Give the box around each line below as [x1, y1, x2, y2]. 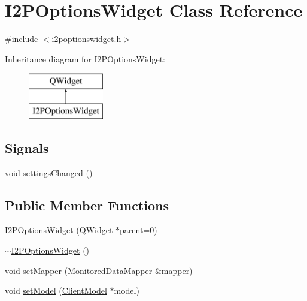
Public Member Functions [5, 195, 169, 214]
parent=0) [120, 224, 157, 236]
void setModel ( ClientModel [5, 284, 107, 297]
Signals [5, 138, 49, 156]
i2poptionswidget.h [51, 32, 121, 45]
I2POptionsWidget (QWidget [5, 224, 113, 236]
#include [5, 32, 38, 45]
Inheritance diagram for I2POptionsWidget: [5, 52, 165, 65]
